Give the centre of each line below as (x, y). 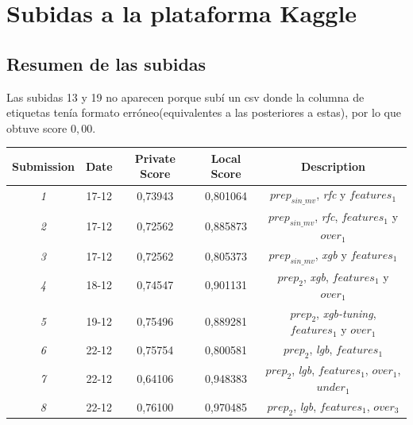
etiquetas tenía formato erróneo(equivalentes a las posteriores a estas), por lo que (204, 112)
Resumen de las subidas (106, 63)
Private (155, 158)
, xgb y (331, 254)
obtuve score (37, 127)
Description (334, 166)
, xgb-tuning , (346, 313)
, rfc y (331, 194)
